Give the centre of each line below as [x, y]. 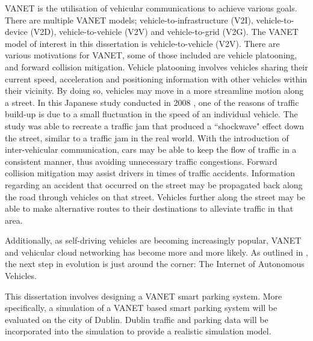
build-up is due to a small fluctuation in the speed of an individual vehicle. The [151, 114]
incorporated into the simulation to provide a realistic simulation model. [138, 331]
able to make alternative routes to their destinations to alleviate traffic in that [149, 208]
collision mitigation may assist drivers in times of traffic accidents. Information [150, 173]
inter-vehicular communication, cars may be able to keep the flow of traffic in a [151, 149]
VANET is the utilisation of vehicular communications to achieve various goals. [151, 8]
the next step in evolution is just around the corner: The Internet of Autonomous [155, 264]
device [16, 32]
